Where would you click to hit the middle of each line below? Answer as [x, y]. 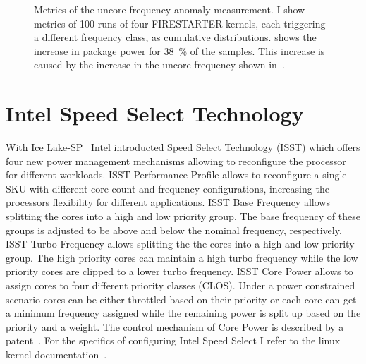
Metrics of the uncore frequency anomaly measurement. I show [170, 9]
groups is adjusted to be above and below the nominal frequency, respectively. [174, 230]
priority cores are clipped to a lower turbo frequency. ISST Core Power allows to [179, 271]
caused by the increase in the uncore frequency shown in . [159, 65]
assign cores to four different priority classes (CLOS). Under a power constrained [181, 285]
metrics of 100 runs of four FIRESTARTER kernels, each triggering [180, 23]
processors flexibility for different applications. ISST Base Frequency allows [168, 202]
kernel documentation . [56, 354]
